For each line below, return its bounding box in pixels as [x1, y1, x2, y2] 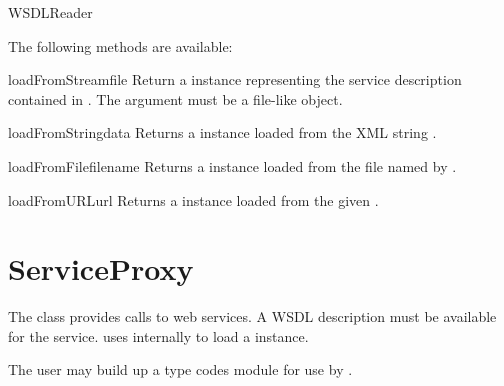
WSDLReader [8, 2, 93, 22]
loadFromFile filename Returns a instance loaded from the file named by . [8, 155, 457, 176]
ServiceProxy [8, 248, 194, 289]
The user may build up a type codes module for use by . [8, 359, 353, 380]
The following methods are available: [8, 35, 233, 56]
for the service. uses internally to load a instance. [8, 325, 309, 346]
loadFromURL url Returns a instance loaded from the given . [8, 189, 379, 210]
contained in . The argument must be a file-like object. [8, 88, 343, 109]
